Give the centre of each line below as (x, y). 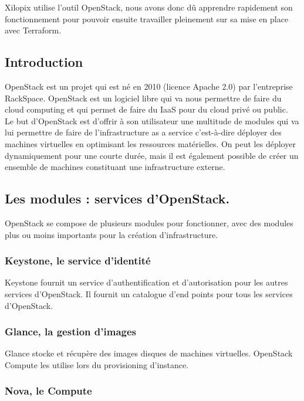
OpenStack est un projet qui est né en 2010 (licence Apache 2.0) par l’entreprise (149, 86)
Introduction (44, 62)
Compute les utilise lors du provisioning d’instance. (97, 364)
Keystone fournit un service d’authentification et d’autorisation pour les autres (146, 282)
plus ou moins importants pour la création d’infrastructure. (112, 234)
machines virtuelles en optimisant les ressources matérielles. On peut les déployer (150, 143)
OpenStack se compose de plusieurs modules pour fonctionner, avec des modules (149, 222)
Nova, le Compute (48, 391)
